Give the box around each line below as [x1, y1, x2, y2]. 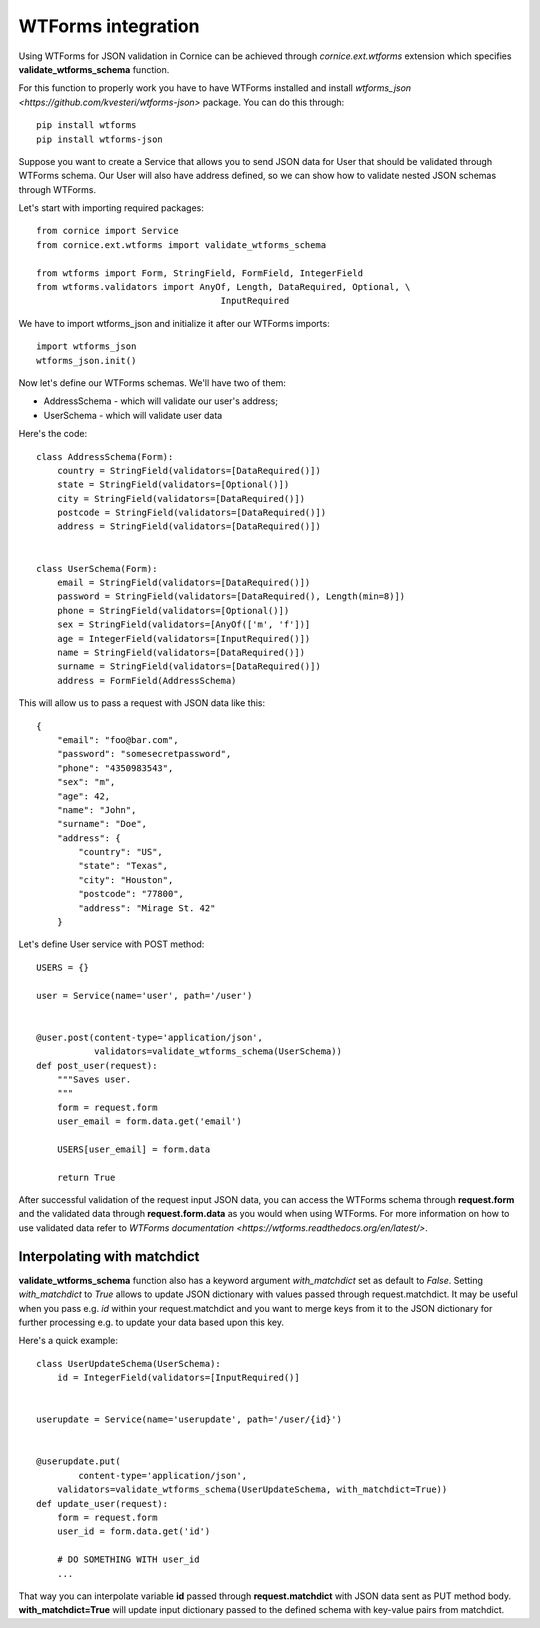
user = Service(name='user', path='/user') [36, 990, 253, 1001]
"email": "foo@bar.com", [56, 734, 179, 745]
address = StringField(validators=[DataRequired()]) [56, 521, 322, 532]
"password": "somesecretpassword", [56, 748, 232, 760]
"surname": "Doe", [56, 818, 148, 830]
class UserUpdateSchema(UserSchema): [36, 1358, 222, 1369]
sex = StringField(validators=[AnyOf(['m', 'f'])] [56, 619, 311, 630]
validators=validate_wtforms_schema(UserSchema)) [93, 1046, 342, 1057]
